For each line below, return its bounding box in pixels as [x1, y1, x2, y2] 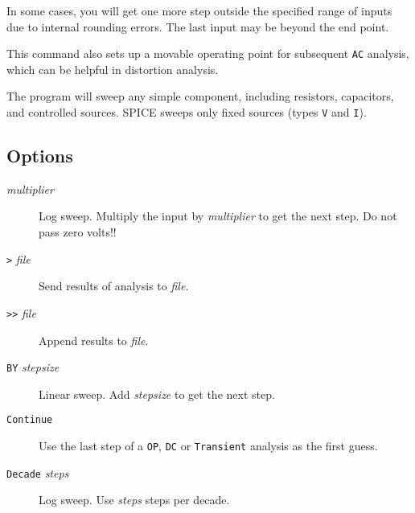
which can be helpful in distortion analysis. [6, 60, 219, 77]
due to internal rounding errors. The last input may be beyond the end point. [6, 18, 389, 35]
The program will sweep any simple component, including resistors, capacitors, [6, 88, 394, 105]
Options [6, 143, 73, 168]
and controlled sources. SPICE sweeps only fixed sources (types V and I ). [6, 104, 367, 121]
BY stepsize [6, 359, 60, 376]
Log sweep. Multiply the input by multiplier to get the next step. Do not [39, 207, 397, 224]
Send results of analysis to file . [39, 277, 189, 294]
